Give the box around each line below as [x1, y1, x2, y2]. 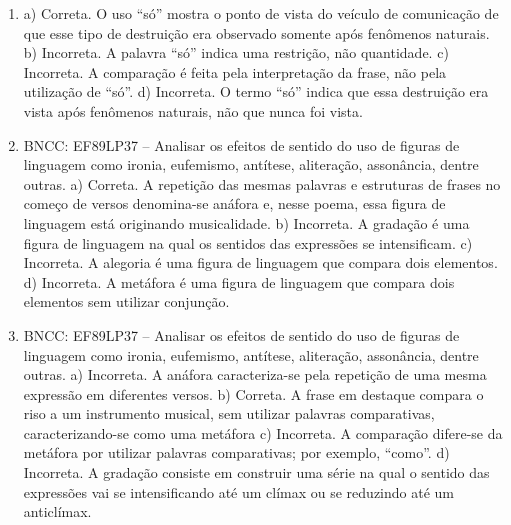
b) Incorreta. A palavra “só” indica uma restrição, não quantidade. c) [23, 42, 449, 63]
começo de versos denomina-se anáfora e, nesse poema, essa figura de [23, 193, 446, 214]
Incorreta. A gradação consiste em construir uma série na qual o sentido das [23, 462, 490, 483]
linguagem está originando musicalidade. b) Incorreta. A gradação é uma [23, 212, 470, 233]
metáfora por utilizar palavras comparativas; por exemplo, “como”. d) [23, 442, 450, 463]
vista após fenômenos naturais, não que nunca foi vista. [23, 100, 363, 121]
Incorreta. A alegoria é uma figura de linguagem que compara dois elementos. [23, 252, 498, 273]
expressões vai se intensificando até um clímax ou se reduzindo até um [23, 481, 455, 502]
